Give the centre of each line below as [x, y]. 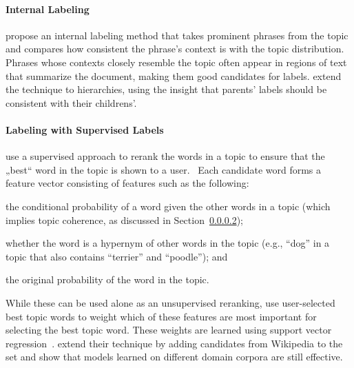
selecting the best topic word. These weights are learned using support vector [169, 330]
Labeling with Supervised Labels [85, 129]
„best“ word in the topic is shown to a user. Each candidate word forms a [164, 169]
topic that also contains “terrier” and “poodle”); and [117, 256]
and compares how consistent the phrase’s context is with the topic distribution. [175, 49]
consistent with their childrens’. [71, 102]
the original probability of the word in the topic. [107, 279]
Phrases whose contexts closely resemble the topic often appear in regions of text [176, 62]
